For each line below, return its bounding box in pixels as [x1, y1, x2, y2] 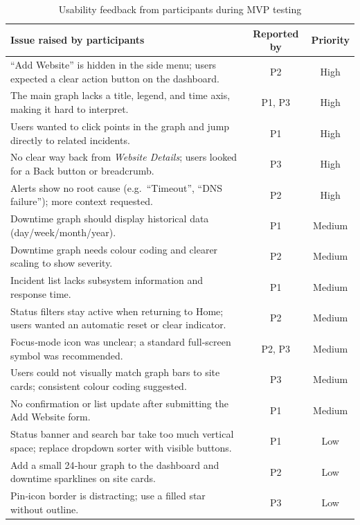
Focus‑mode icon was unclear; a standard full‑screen [10, 334, 231, 348]
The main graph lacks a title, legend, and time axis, [10, 88, 231, 103]
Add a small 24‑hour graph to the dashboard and [10, 457, 219, 472]
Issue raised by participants [10, 33, 145, 47]
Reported [253, 26, 299, 40]
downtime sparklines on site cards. [10, 471, 156, 486]
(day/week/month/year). [10, 224, 116, 239]
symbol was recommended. [10, 348, 123, 362]
